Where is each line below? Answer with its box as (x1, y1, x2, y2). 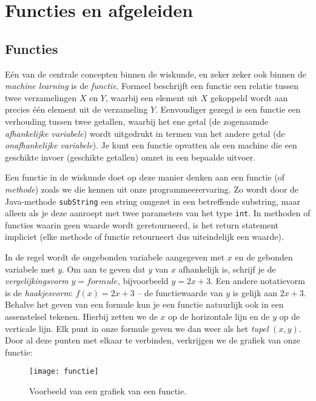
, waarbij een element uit (105, 91, 198, 104)
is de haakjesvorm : (5, 286, 73, 299)
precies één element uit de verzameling (5, 103, 148, 116)
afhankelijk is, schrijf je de (178, 262, 276, 275)
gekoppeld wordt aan (210, 91, 288, 104)
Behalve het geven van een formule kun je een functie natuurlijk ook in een (5, 298, 284, 311)
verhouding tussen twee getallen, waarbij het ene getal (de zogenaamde (5, 114, 269, 127)
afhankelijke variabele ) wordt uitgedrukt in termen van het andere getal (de (5, 127, 285, 139)
